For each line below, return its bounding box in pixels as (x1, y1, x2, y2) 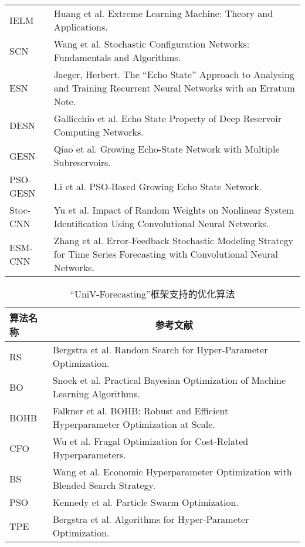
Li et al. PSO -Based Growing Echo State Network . (53, 179, 262, 193)
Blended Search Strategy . (52, 478, 156, 492)
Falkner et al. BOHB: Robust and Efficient (52, 404, 229, 417)
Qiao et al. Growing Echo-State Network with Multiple (53, 142, 280, 156)
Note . (53, 94, 76, 108)
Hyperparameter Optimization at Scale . (52, 417, 215, 431)
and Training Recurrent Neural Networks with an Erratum (53, 81, 295, 94)
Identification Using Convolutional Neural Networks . (53, 217, 269, 230)
